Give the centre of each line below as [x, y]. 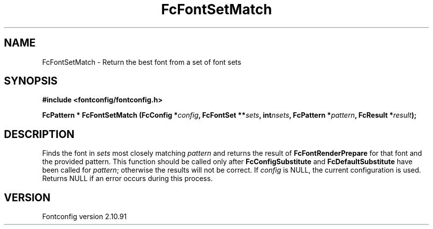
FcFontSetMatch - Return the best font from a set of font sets [142, 62]
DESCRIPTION [39, 134]
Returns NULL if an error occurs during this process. [128, 179]
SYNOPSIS [31, 81]
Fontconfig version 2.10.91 [85, 217]
